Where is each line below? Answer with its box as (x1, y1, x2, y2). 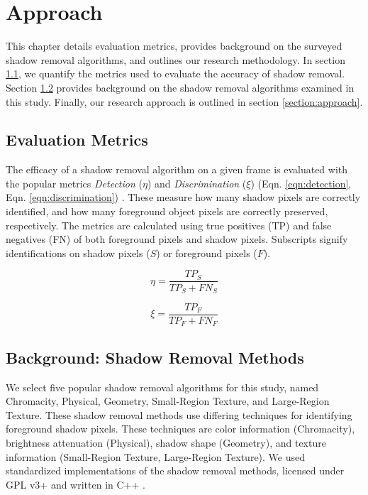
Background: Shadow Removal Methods (6, 346, 304, 368)
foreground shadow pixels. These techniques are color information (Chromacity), (6, 421, 355, 436)
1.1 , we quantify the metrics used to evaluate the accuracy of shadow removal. (6, 66, 345, 81)
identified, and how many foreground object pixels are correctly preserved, (6, 204, 328, 219)
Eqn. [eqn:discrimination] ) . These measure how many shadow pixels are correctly (6, 190, 361, 205)
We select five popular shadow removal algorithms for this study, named (6, 379, 319, 394)
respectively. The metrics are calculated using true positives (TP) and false (6, 217, 332, 232)
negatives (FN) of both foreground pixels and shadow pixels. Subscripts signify (6, 232, 348, 246)
